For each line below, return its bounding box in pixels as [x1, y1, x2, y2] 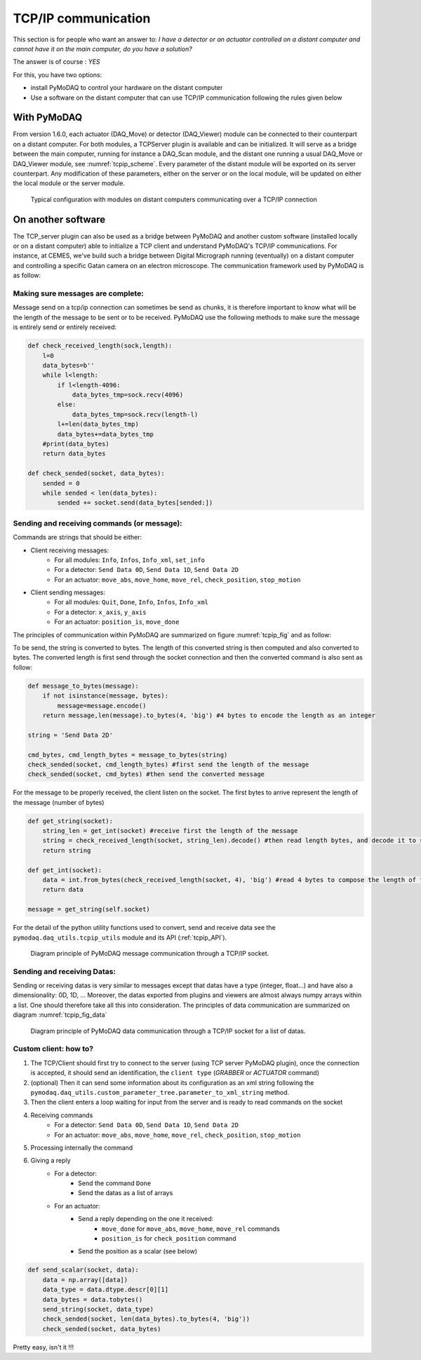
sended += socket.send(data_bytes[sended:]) [57, 499, 213, 507]
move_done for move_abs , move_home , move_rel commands [102, 1225, 280, 1233]
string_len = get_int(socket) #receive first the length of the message [42, 827, 298, 835]
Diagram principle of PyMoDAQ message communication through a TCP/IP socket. [30, 949, 269, 957]
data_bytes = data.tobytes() [42, 1295, 143, 1303]
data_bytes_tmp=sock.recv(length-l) [72, 411, 199, 418]
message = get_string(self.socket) [27, 905, 150, 914]
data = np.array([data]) [42, 1276, 128, 1284]
